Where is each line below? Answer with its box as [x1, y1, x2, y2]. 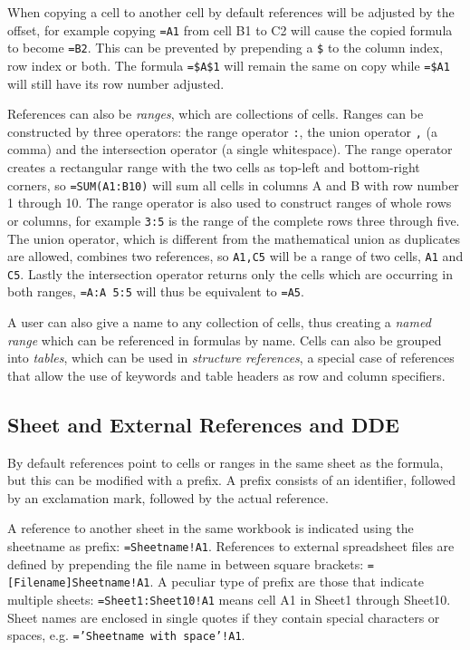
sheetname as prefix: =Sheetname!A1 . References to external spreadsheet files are [7, 537, 455, 556]
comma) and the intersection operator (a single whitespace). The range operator [7, 140, 453, 159]
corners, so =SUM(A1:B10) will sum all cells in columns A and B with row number [7, 175, 459, 194]
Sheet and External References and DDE [7, 410, 399, 438]
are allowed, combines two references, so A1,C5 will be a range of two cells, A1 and [7, 247, 464, 266]
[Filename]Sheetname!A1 [7, 577, 150, 590]
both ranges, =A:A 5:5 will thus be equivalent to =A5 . [7, 282, 304, 301]
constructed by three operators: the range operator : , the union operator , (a [7, 121, 437, 141]
